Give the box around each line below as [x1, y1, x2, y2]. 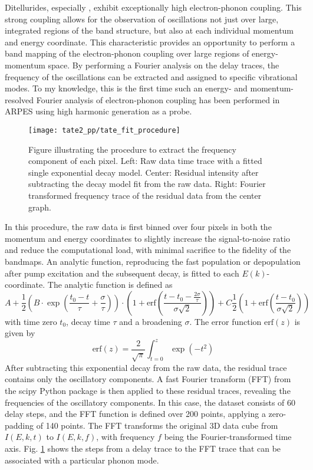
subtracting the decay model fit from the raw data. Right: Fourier [28, 178, 266, 190]
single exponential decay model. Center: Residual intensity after [28, 166, 259, 178]
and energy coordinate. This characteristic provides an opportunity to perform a [5, 35, 295, 48]
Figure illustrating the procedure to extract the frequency [28, 143, 236, 155]
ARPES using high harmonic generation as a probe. [5, 105, 192, 117]
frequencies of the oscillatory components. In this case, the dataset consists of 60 [5, 396, 296, 408]
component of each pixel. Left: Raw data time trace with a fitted [28, 155, 262, 167]
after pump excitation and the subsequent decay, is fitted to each [5, 267, 239, 279]
